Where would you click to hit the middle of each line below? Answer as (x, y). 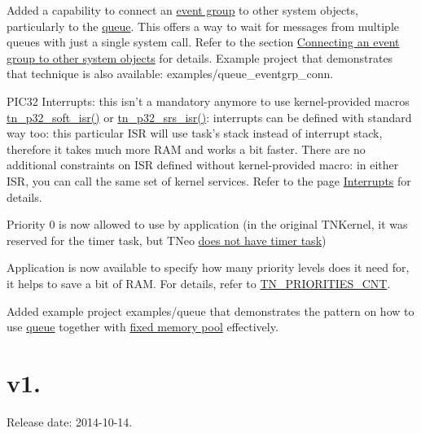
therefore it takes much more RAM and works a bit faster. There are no (186, 149)
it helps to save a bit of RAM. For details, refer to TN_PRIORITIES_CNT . (199, 283)
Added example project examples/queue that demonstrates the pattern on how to (210, 311)
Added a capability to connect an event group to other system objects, (182, 10)
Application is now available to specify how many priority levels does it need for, (208, 267)
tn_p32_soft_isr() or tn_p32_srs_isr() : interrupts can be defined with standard (209, 117)
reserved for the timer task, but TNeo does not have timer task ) (167, 240)
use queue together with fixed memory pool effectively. (143, 327)
